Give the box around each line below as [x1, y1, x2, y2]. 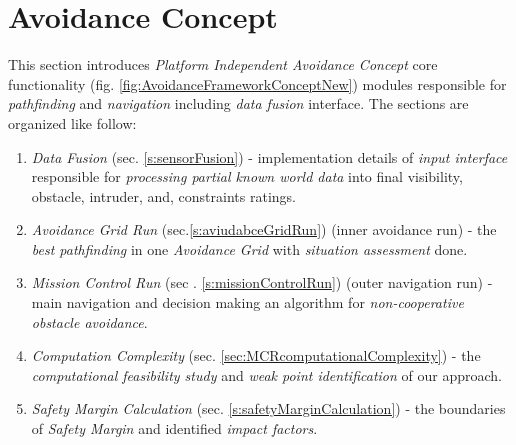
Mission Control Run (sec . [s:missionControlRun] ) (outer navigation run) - [31, 272, 493, 293]
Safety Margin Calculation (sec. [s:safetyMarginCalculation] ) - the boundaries [31, 398, 506, 419]
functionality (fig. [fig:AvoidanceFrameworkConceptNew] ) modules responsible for [8, 73, 507, 94]
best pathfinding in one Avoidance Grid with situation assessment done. [31, 238, 468, 259]
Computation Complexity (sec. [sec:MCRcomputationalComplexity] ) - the [31, 345, 481, 366]
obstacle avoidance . [31, 311, 148, 332]
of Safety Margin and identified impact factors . [31, 418, 318, 439]
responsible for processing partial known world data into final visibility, [31, 166, 463, 187]
